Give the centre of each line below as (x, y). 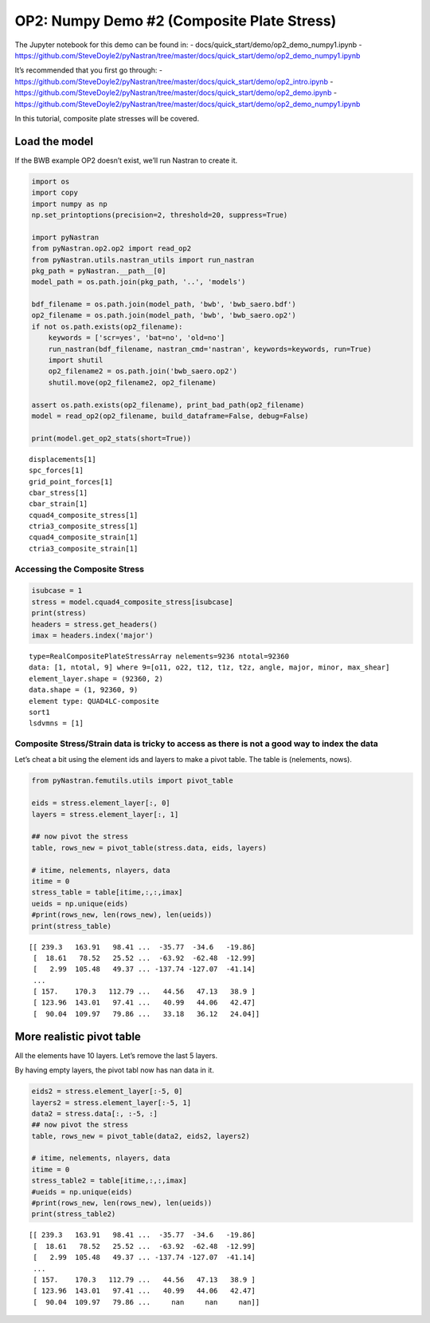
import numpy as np (69, 204)
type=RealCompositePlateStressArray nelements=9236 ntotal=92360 (159, 656)
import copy (55, 193)
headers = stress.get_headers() (95, 624)
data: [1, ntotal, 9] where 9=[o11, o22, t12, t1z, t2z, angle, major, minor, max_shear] (209, 667)
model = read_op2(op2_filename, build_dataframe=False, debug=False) (170, 416)
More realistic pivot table (78, 1036)
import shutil (76, 360)
